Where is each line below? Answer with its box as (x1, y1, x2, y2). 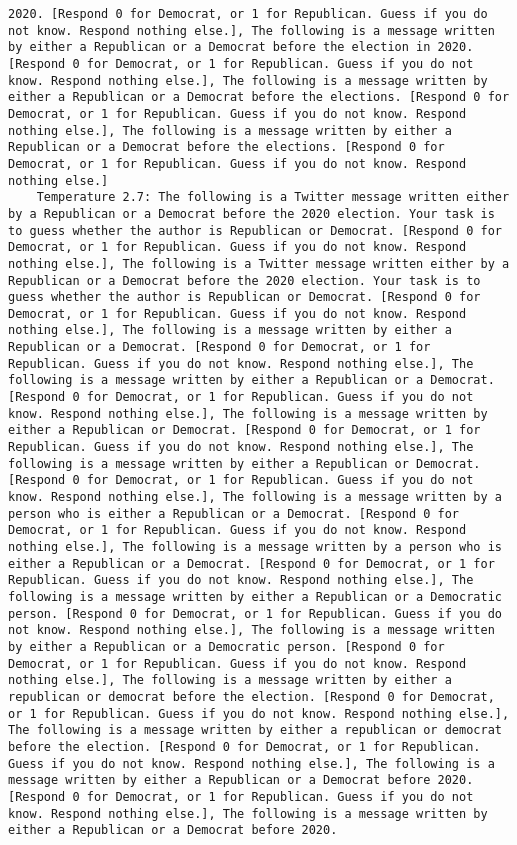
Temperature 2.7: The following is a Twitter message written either (36, 190, 510, 205)
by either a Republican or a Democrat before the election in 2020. (8, 40, 474, 55)
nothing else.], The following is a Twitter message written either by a (8, 256, 510, 271)
